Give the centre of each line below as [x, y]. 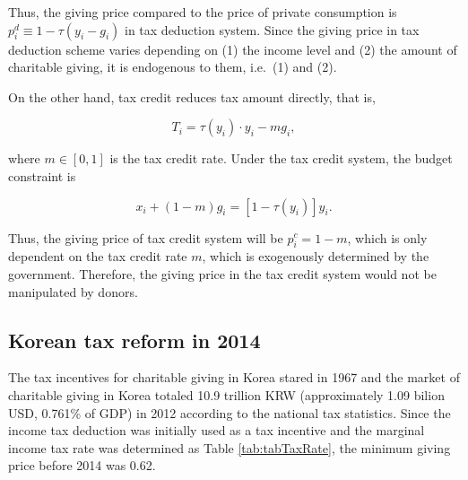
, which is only [387, 237]
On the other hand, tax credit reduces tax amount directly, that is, [192, 96]
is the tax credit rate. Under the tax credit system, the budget [281, 158]
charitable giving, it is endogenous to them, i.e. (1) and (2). [173, 67]
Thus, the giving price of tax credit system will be [146, 237]
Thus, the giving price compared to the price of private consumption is [203, 12]
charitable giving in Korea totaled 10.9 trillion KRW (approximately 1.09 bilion [226, 394]
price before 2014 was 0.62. [82, 465]
